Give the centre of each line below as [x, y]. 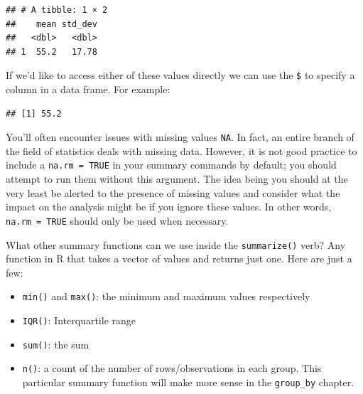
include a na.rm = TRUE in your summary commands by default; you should [171, 165]
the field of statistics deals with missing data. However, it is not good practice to [181, 150]
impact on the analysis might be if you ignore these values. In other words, [169, 207]
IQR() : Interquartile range [79, 320]
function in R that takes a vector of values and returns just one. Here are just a [179, 259]
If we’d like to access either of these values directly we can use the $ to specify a [180, 75]
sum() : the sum [56, 344]
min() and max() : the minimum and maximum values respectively [166, 296]
